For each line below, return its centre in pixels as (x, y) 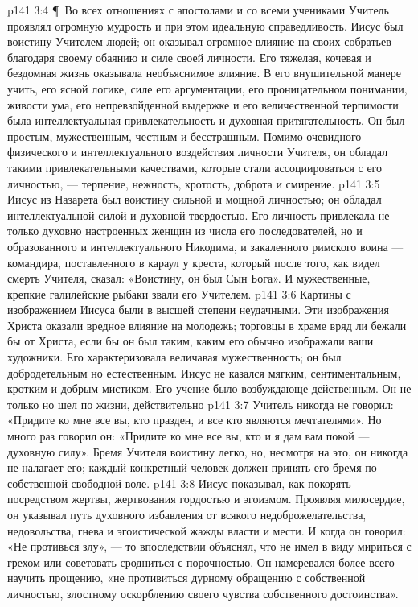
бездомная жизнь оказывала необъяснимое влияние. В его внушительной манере (204, 73)
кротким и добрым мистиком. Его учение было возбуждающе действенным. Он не (209, 388)
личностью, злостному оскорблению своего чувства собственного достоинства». (203, 593)
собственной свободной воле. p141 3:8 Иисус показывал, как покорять (179, 483)
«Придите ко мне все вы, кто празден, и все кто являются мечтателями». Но (195, 420)
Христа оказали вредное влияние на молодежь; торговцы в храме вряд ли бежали (207, 325)
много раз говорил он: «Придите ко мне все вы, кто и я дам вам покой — (189, 436)
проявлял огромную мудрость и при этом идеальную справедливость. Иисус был (205, 25)
